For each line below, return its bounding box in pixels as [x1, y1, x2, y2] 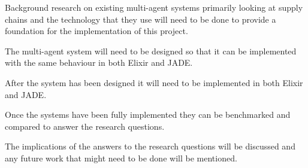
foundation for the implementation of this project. [5, 25, 188, 37]
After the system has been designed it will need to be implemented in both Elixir [5, 76, 303, 88]
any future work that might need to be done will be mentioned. [5, 151, 237, 164]
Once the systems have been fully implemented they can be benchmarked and [5, 108, 291, 121]
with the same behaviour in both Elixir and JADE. [5, 56, 193, 69]
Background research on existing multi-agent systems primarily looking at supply [5, 1, 303, 13]
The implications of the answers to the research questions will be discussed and [5, 140, 295, 152]
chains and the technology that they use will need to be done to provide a [5, 13, 276, 25]
